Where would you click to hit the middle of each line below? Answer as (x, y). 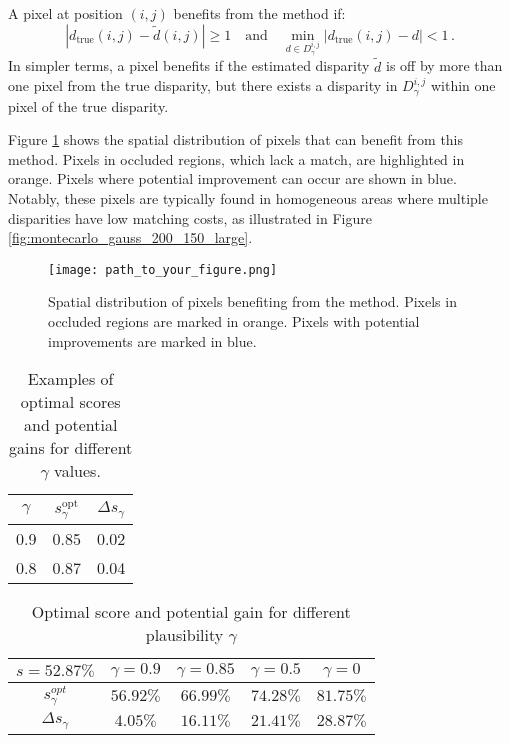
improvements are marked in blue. (152, 340)
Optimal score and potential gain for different (191, 611)
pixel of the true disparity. (88, 105)
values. (77, 471)
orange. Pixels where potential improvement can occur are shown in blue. (232, 178)
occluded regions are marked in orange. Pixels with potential (234, 321)
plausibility (184, 634)
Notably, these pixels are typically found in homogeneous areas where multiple (248, 198)
